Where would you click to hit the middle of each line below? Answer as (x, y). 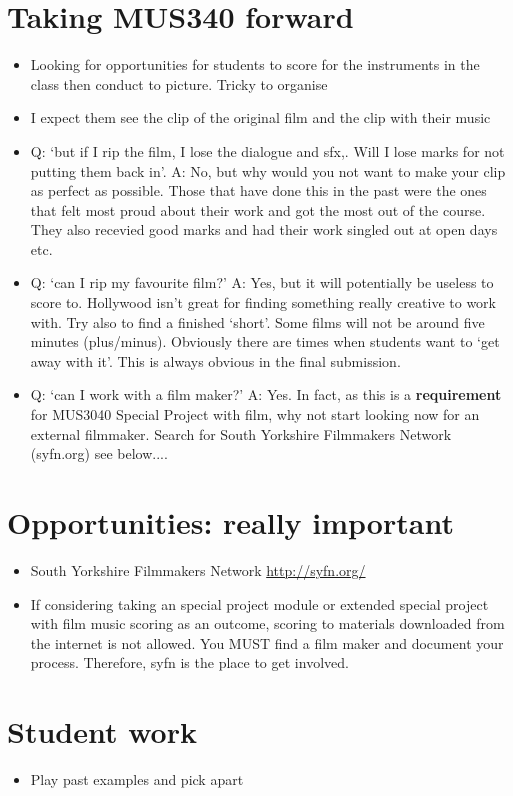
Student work (102, 731)
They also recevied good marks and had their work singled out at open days (264, 229)
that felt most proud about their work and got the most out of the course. (258, 209)
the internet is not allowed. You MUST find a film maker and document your (267, 642)
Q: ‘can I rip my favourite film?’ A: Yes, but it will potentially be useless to (262, 282)
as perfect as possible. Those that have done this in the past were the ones (258, 190)
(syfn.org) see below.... (99, 453)
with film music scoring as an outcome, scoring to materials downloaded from (267, 623)
